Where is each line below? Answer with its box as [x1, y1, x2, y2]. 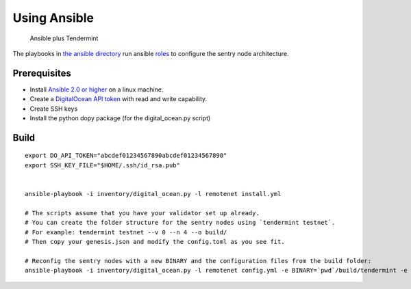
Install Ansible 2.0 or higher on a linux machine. [29, 85, 164, 94]
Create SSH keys [29, 105, 78, 113]
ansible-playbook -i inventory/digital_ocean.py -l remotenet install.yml [25, 190, 282, 197]
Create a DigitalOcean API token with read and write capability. [29, 95, 208, 103]
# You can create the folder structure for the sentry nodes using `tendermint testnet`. [25, 219, 336, 227]
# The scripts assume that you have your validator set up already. [25, 209, 260, 217]
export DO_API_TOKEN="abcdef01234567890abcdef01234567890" [25, 152, 227, 160]
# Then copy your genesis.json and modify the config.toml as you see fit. [25, 238, 285, 245]
